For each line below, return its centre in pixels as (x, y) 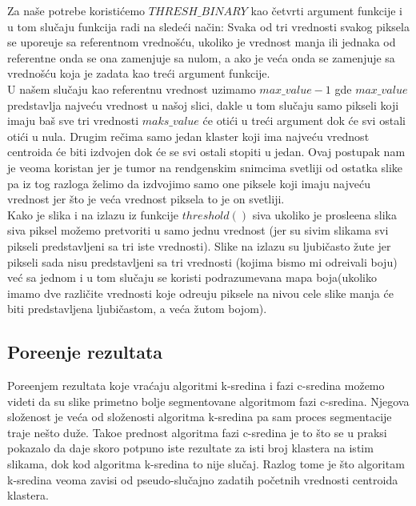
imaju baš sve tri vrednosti (73, 120)
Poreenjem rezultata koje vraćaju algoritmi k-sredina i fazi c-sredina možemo (196, 386)
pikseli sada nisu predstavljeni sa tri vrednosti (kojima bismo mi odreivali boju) (202, 261)
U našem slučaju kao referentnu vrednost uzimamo (132, 88)
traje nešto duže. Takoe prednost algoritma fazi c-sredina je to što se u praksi (197, 432)
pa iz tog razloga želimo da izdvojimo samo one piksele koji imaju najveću (189, 183)
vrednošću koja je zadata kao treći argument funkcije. (139, 73)
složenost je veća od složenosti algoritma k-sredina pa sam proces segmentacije (200, 417)
